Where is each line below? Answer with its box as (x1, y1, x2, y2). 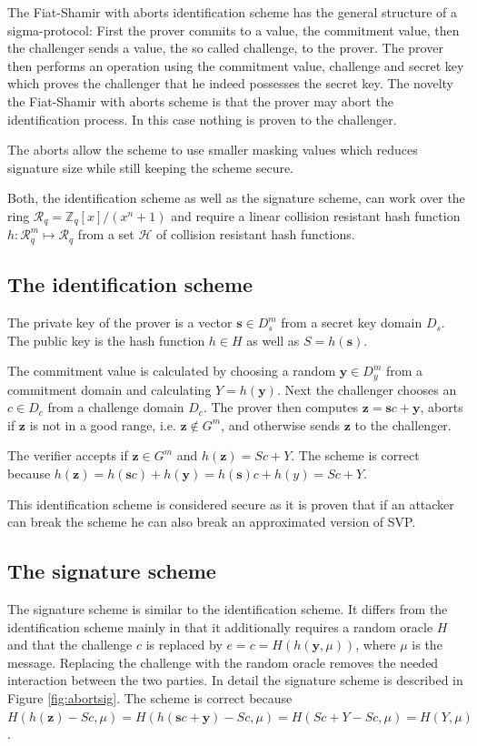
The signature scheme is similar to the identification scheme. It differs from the (7, 600, 448, 619)
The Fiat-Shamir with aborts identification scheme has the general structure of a (7, 3, 457, 21)
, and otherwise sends (221, 415, 341, 434)
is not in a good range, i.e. (29, 415, 176, 434)
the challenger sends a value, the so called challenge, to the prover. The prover (7, 38, 443, 57)
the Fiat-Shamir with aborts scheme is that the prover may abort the (7, 91, 393, 110)
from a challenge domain (47, 398, 184, 417)
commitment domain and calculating (7, 379, 212, 398)
